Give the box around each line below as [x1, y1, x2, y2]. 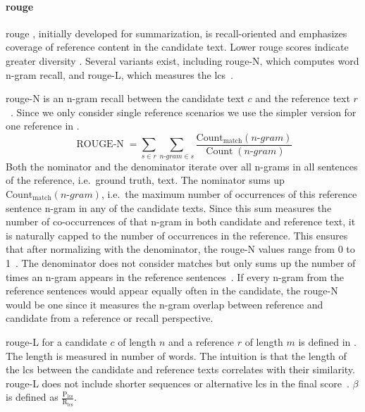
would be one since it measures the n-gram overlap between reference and [6, 296, 323, 311]
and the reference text [255, 91, 350, 106]
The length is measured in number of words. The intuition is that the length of [6, 348, 347, 363]
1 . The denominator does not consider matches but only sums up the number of [6, 255, 356, 270]
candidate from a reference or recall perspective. [6, 311, 214, 325]
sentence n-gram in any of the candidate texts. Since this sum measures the [6, 200, 332, 215]
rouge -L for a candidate [6, 334, 107, 349]
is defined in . [298, 334, 357, 349]
